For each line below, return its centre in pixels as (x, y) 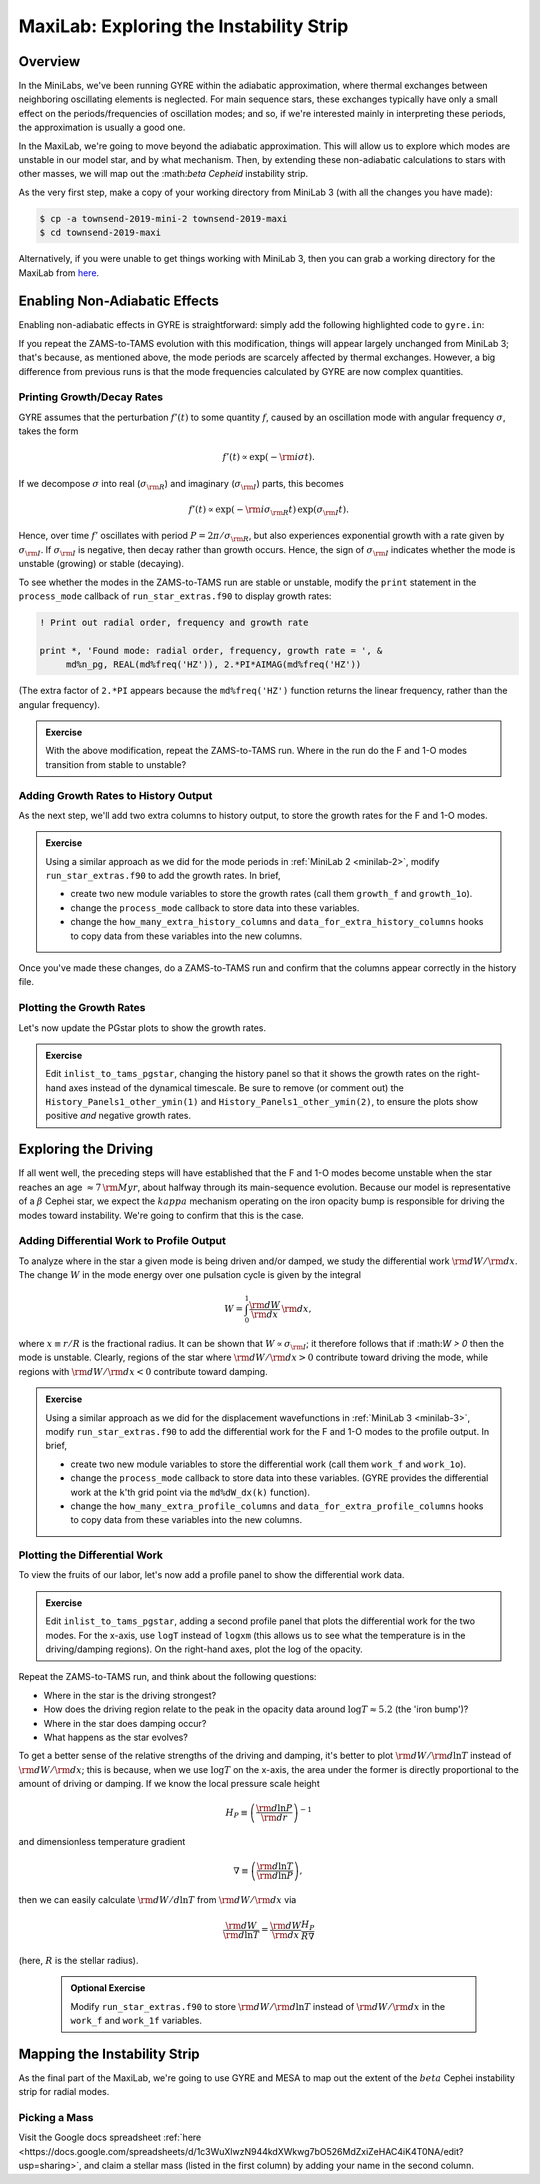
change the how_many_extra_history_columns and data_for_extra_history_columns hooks (277, 922)
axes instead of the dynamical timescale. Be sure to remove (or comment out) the (236, 1087)
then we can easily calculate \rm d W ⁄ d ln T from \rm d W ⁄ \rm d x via (157, 1900)
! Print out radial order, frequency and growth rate (174, 623)
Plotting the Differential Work (91, 1555)
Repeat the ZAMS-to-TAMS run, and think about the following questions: (167, 1677)
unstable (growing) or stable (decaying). (101, 564)
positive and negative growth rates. (118, 1116)
